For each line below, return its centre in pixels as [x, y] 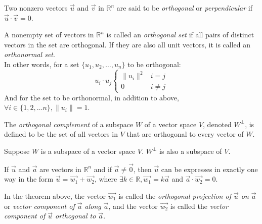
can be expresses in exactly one [209, 169]
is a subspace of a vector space [88, 151]
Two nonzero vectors [36, 8]
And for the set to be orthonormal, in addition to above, [92, 97]
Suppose [17, 151]
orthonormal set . [30, 54]
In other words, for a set [42, 64]
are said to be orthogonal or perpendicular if [184, 8]
